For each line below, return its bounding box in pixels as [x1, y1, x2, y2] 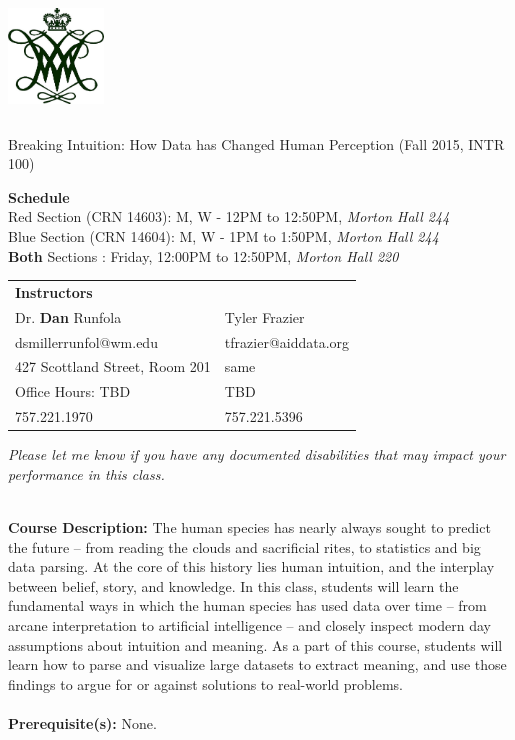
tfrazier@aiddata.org [224, 331, 350, 352]
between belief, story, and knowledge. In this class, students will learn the [8, 575, 459, 596]
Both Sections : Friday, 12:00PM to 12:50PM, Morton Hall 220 [8, 245, 399, 266]
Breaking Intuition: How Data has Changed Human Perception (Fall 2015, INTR [8, 133, 505, 154]
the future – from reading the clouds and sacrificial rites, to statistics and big [8, 536, 481, 557]
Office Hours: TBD [15, 381, 131, 402]
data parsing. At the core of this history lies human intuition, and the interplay [8, 556, 495, 577]
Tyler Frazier [224, 306, 305, 327]
